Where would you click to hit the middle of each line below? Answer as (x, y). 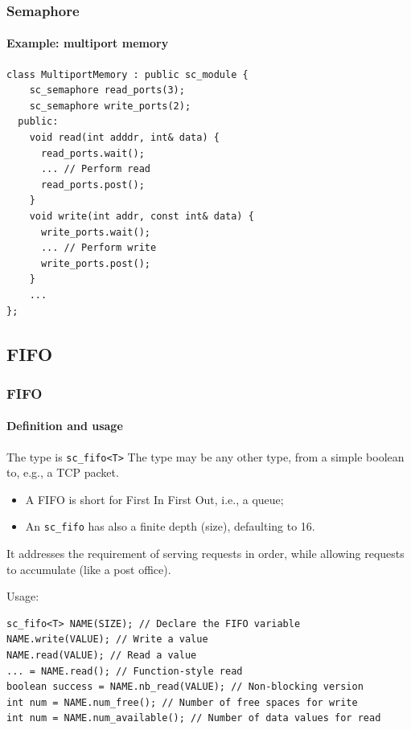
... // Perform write (99, 248)
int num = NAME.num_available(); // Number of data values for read (194, 718)
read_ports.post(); (92, 185)
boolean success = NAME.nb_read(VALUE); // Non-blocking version (185, 687)
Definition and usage (65, 426)
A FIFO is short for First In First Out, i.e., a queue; (154, 499)
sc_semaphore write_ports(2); (110, 106)
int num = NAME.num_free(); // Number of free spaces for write (182, 702)
